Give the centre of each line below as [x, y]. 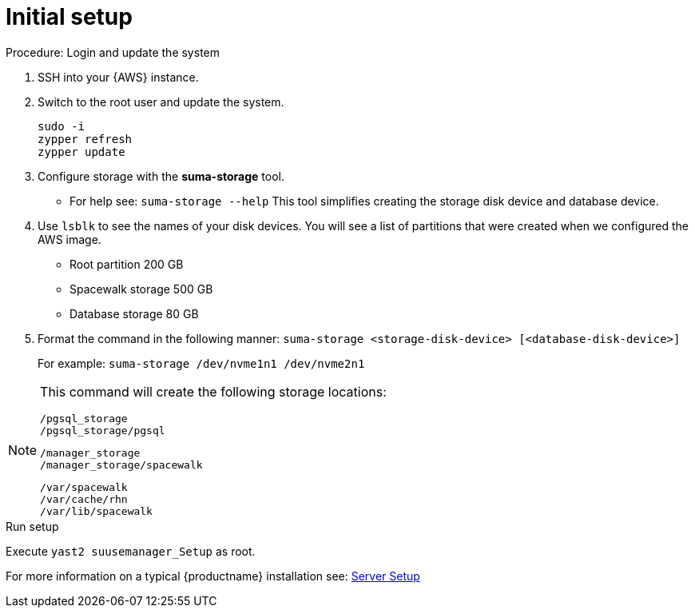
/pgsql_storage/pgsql [103, 430]
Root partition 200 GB [127, 264]
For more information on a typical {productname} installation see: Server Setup [213, 576]
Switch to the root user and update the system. [161, 102]
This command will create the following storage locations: [213, 391]
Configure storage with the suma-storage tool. [161, 176]
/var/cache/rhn [84, 499]
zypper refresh [85, 139]
